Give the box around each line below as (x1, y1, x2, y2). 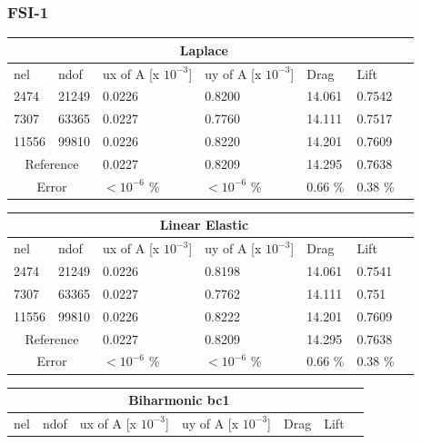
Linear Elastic (159, 215, 249, 234)
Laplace (179, 40, 228, 59)
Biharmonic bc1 (128, 390, 230, 409)
